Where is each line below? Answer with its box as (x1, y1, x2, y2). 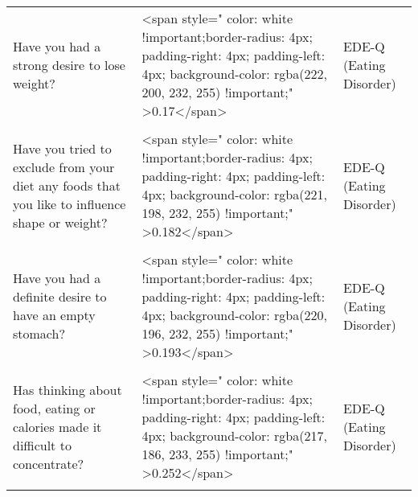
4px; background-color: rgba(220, (141, 306, 327, 324)
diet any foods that (13, 175, 121, 195)
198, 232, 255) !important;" (141, 203, 293, 222)
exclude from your (13, 157, 115, 176)
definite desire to (13, 287, 107, 306)
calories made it (13, 417, 102, 436)
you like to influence (13, 194, 126, 213)
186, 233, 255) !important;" (141, 445, 293, 463)
